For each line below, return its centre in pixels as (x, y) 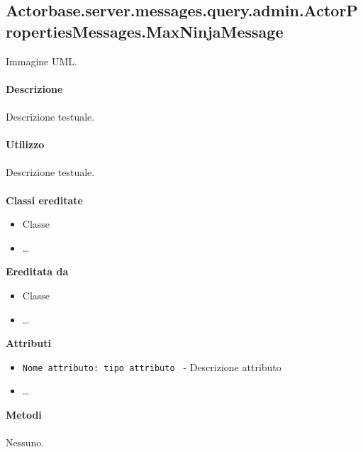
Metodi (24, 414)
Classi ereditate (44, 200)
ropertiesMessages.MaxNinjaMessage (145, 31)
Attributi (28, 343)
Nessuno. (25, 442)
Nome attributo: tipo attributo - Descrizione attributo (152, 366)
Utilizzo (25, 144)
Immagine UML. (41, 61)
